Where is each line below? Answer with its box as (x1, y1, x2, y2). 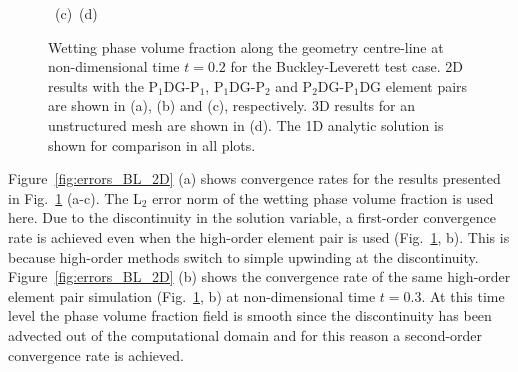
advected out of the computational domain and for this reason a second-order (8, 324, 483, 345)
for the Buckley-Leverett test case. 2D (230, 56, 464, 77)
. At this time (421, 285, 505, 306)
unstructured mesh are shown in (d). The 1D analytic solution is (48, 114, 444, 135)
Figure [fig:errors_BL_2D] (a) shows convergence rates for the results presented (8, 168, 501, 189)
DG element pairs (359, 75, 468, 96)
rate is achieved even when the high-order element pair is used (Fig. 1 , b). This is (8, 226, 510, 247)
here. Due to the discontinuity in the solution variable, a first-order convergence (8, 207, 496, 228)
